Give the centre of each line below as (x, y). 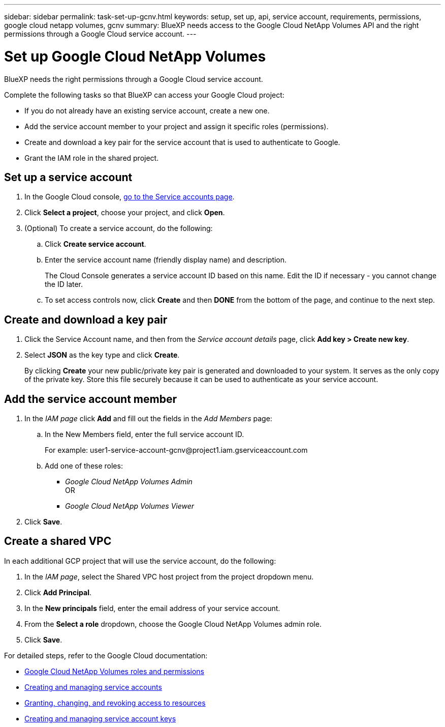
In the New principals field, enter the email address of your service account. (152, 608)
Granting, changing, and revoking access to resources (115, 703)
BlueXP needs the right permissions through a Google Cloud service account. (134, 79)
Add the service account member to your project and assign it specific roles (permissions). (177, 126)
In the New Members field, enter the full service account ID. (145, 434)
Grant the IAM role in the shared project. (92, 158)
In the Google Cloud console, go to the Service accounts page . (130, 197)
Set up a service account (68, 177)
